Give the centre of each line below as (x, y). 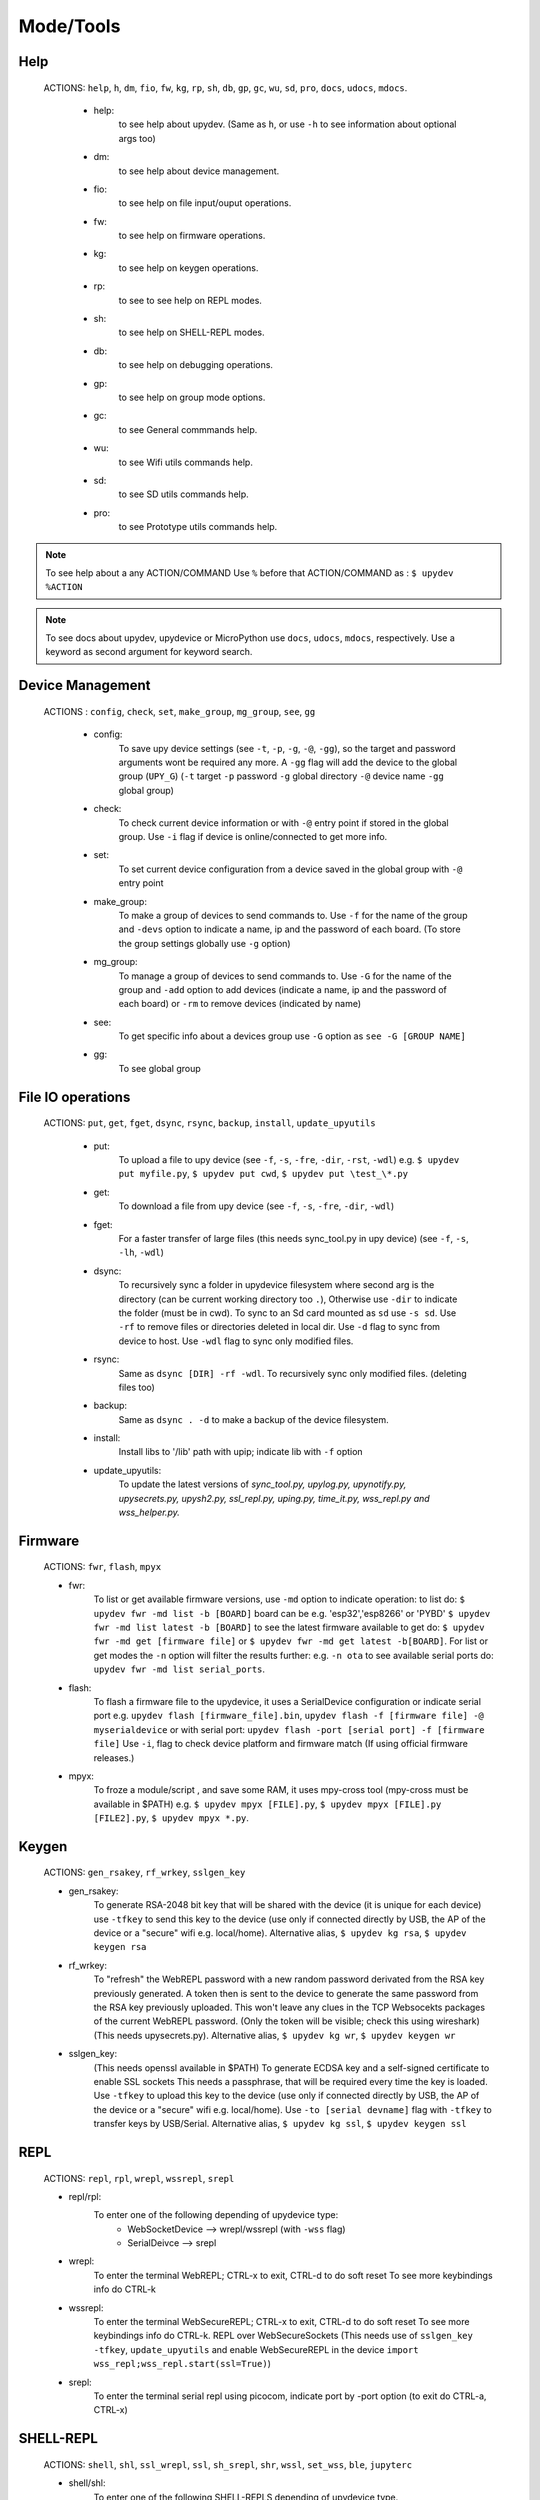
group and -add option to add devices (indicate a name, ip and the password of (282, 989)
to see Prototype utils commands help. (198, 527)
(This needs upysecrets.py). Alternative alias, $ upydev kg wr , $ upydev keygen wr (274, 2035)
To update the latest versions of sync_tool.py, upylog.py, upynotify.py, (262, 1484)
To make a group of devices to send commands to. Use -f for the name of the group (293, 915)
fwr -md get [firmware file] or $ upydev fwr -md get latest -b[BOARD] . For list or (291, 1641)
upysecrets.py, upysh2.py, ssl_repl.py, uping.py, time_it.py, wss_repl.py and (274, 1498)
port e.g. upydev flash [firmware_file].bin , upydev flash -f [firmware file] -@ (289, 1716)
